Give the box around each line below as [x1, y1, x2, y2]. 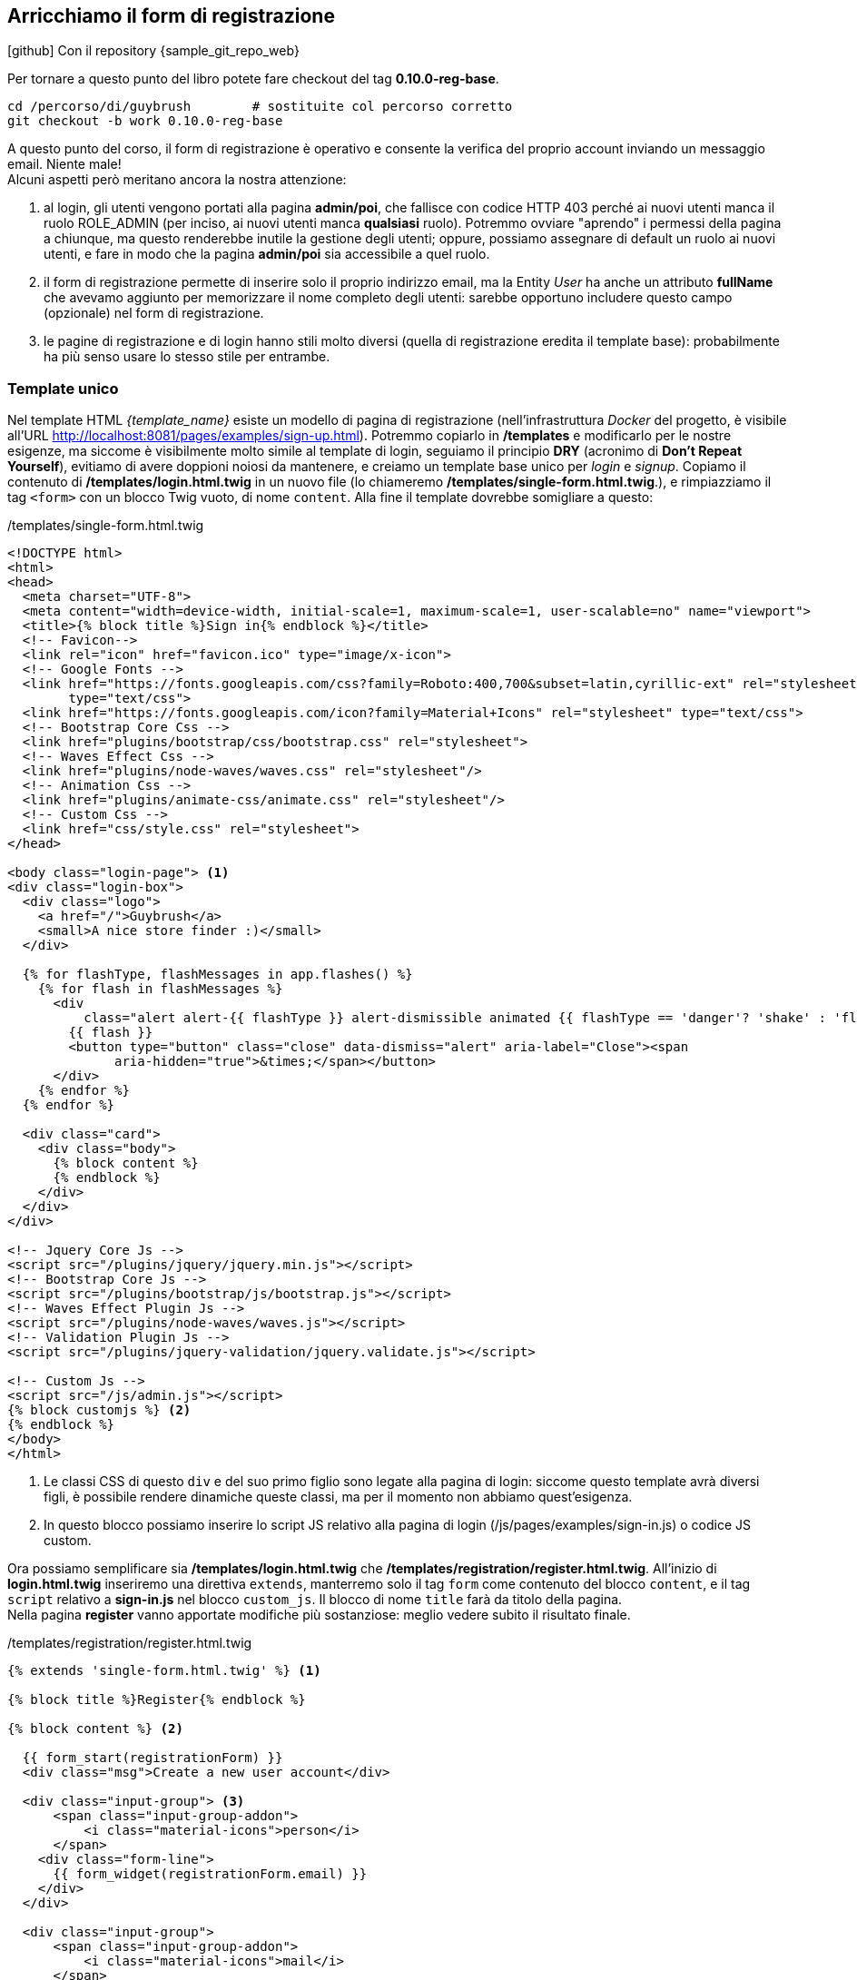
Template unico [7, 379, 119, 398]
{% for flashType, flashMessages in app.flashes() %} [22, 967, 413, 982]
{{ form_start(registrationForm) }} [22, 1750, 283, 1766]
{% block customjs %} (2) [7, 1403, 192, 1418]
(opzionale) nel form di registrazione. [44, 305, 264, 321]
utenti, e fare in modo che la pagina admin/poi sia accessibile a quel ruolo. [44, 246, 490, 262]
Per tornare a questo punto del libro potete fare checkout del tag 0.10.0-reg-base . [7, 71, 499, 87]
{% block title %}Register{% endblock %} [7, 1692, 306, 1708]
